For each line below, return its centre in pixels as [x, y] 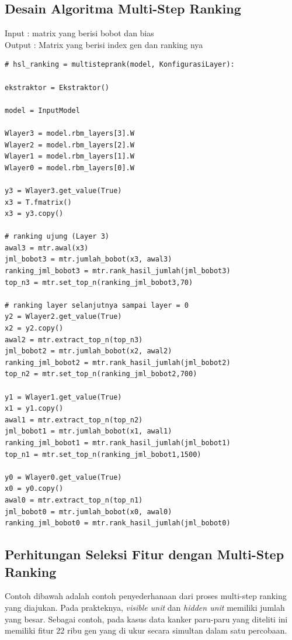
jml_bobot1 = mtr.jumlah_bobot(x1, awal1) [88, 431]
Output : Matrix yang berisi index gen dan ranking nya [104, 44]
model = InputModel [42, 110]
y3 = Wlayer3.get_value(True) [63, 190]
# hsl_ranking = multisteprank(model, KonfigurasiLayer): [120, 65]
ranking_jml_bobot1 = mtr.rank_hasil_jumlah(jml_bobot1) [118, 443]
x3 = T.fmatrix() [38, 202]
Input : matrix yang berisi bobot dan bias [79, 33]
